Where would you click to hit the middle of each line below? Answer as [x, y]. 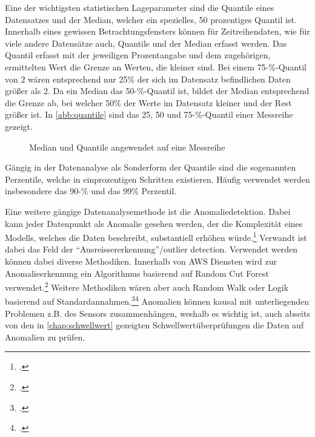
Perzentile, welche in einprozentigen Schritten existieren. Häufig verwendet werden [157, 179]
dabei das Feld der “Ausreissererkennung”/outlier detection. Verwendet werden [151, 249]
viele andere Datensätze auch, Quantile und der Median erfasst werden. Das [146, 43]
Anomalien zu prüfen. [45, 337]
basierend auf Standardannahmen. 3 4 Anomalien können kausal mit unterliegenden [157, 300]
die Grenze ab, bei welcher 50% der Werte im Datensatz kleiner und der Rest [148, 102]
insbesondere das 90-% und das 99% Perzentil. [91, 191]
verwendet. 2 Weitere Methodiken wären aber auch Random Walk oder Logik [147, 286]
